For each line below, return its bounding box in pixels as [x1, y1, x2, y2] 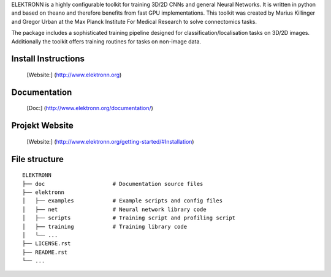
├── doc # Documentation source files [22, 180, 204, 187]
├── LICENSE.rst [22, 240, 71, 247]
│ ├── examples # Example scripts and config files [22, 198, 223, 204]
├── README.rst [22, 248, 68, 256]
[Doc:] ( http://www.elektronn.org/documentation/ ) [26, 105, 153, 112]
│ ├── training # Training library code [22, 223, 187, 230]
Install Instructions [11, 54, 85, 64]
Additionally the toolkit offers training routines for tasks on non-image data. [11, 37, 202, 45]
